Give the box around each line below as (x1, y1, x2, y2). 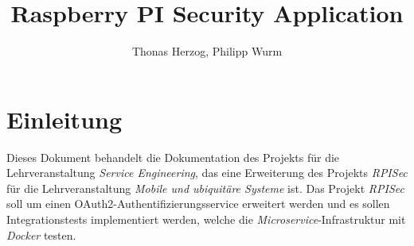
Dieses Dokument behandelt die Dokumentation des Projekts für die (6, 148, 340, 165)
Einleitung (6, 102, 123, 135)
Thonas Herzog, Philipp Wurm (131, 43, 283, 60)
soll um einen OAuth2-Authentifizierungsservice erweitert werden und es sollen (6, 195, 390, 212)
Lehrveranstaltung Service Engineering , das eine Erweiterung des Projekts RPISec (6, 164, 408, 181)
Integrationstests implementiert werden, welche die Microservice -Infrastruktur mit (6, 211, 406, 228)
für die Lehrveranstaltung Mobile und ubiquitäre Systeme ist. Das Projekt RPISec (6, 179, 404, 196)
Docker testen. (6, 226, 76, 243)
